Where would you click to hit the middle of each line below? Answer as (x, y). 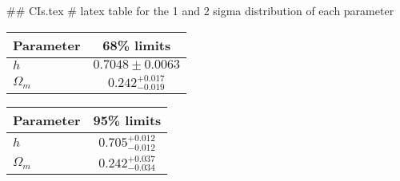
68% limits (137, 45)
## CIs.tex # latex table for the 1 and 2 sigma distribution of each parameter (200, 10)
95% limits (127, 120)
